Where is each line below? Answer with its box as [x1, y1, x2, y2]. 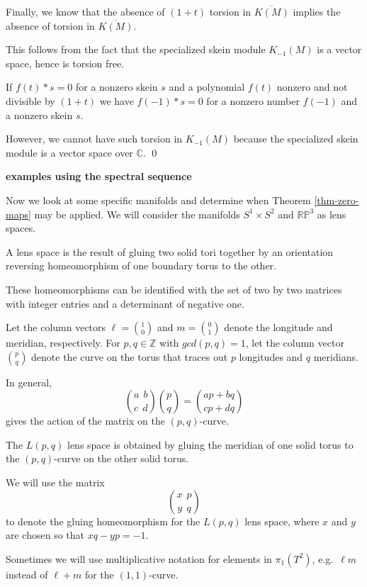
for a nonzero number [206, 93, 300, 108]
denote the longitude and [224, 320, 333, 335]
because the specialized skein [233, 131, 358, 146]
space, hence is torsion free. [6, 55, 125, 70]
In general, [6, 374, 52, 389]
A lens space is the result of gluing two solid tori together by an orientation [6, 244, 334, 259]
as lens [317, 206, 346, 221]
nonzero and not [276, 79, 348, 94]
